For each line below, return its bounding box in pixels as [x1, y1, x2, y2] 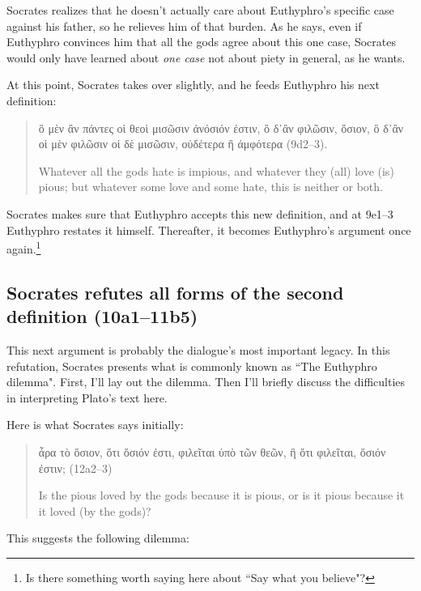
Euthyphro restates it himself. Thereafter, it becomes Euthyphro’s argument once [6, 221, 411, 238]
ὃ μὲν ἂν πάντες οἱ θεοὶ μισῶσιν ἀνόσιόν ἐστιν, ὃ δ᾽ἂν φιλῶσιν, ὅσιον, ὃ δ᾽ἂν [38, 119, 404, 136]
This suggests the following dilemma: [6, 529, 189, 546]
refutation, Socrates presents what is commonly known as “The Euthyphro [6, 357, 377, 374]
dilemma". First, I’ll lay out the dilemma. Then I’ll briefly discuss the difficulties [6, 373, 406, 390]
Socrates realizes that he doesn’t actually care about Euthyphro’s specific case [6, 2, 394, 18]
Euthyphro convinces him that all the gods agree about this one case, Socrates [6, 33, 396, 50]
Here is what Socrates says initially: [6, 416, 184, 433]
